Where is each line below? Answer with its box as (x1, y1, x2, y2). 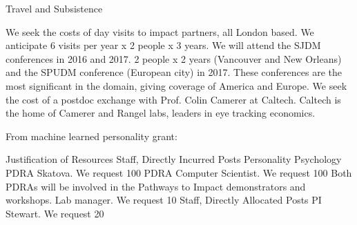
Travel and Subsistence (6, 1, 103, 15)
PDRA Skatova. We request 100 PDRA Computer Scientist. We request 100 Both (6, 165, 352, 179)
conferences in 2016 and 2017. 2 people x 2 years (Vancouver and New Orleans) (6, 51, 342, 66)
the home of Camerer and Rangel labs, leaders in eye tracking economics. (6, 106, 316, 120)
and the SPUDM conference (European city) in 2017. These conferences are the (6, 65, 342, 79)
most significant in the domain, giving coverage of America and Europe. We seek (6, 78, 347, 92)
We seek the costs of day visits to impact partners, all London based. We (6, 24, 314, 39)
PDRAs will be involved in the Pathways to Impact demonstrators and (6, 179, 306, 193)
